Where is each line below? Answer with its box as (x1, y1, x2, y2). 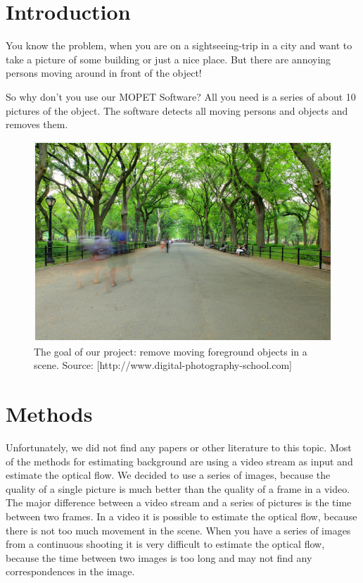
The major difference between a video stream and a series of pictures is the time (6, 495, 352, 510)
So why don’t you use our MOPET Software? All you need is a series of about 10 (6, 89, 356, 104)
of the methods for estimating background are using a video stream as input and (6, 453, 353, 468)
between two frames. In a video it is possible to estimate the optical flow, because (6, 509, 357, 524)
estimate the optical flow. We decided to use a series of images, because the (6, 468, 331, 482)
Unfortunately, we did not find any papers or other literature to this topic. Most (6, 440, 352, 455)
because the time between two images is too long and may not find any (6, 550, 312, 565)
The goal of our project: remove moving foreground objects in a (34, 344, 307, 358)
